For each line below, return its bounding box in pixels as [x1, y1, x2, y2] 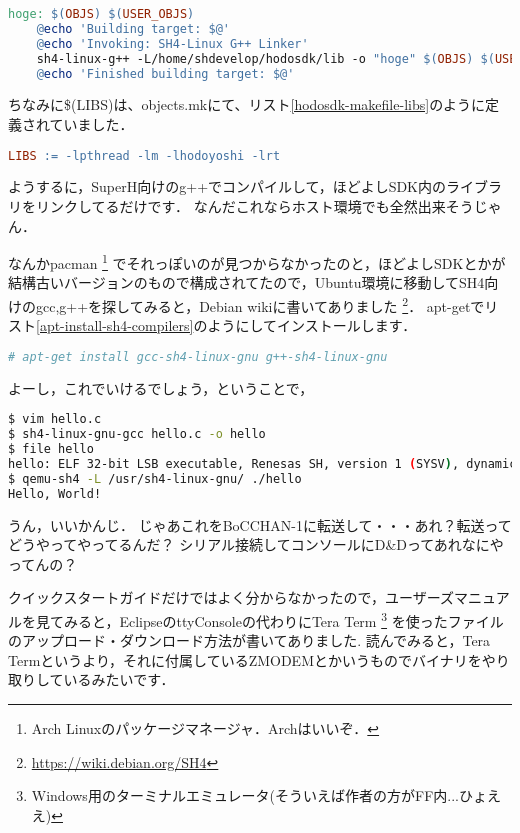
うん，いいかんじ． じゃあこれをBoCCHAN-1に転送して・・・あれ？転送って [8, 514, 512, 535]
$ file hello [8, 442, 94, 457]
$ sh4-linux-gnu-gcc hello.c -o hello [8, 427, 266, 442]
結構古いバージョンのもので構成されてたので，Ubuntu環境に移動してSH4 [8, 272, 485, 293]
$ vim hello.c [8, 412, 102, 427]
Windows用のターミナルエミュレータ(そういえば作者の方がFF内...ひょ [31, 785, 488, 806]
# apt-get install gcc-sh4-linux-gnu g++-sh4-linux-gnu [8, 349, 388, 364]
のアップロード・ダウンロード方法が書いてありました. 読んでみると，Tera [8, 630, 491, 651]
